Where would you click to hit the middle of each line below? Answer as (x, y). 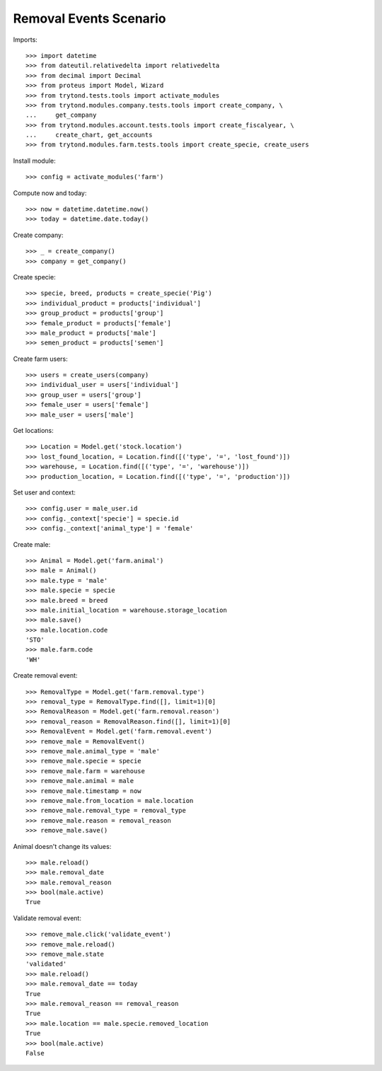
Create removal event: (45, 676)
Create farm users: (41, 359)
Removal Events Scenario (89, 18)
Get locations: (33, 431)
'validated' (46, 964)
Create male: (32, 544)
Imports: (25, 40)
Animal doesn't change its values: (62, 846)
